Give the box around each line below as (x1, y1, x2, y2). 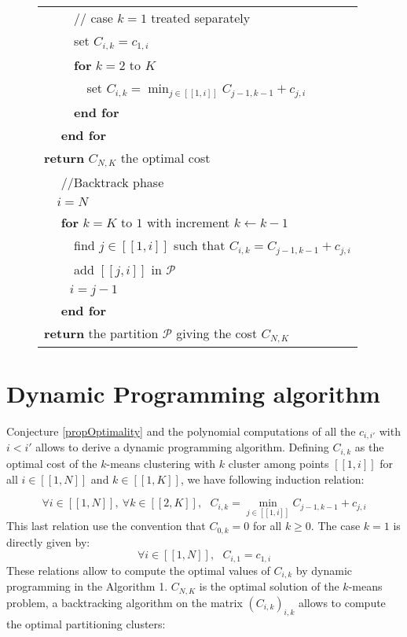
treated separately (151, 9, 251, 27)
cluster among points (228, 455, 329, 471)
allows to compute (298, 594, 386, 610)
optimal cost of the (6, 455, 97, 471)
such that (173, 236, 225, 255)
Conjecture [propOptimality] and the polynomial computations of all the (6, 423, 356, 440)
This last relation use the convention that (6, 517, 206, 534)
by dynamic (295, 562, 353, 578)
